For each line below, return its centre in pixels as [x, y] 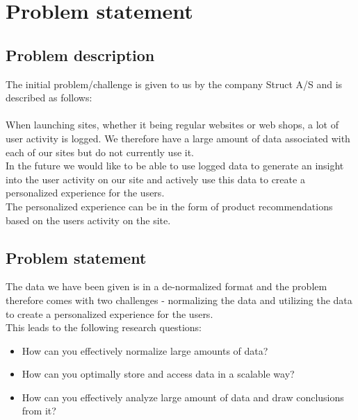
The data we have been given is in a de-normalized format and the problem [166, 286]
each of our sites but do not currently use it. [100, 152]
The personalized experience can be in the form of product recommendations [169, 206]
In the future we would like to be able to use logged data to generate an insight [175, 166]
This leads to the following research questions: [104, 327]
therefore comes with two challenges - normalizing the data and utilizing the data [179, 300]
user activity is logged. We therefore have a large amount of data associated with [178, 138]
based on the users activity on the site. [88, 220]
